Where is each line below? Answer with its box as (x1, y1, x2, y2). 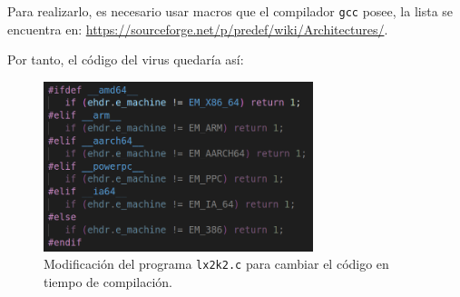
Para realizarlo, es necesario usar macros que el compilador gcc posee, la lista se (7, 2, 454, 20)
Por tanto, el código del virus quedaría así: (7, 50, 244, 69)
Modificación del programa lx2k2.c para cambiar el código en (44, 254, 389, 273)
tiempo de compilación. (44, 272, 172, 291)
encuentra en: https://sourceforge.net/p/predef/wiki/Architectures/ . (7, 19, 388, 38)
